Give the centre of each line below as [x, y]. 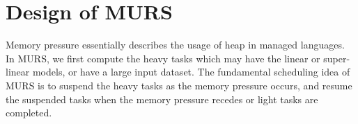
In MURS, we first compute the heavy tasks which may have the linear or [163, 58]
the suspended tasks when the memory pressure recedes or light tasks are [162, 99]
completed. [29, 113]
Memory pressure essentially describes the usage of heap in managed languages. [175, 45]
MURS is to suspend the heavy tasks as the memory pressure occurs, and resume [179, 85]
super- [337, 58]
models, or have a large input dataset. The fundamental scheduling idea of [191, 72]
